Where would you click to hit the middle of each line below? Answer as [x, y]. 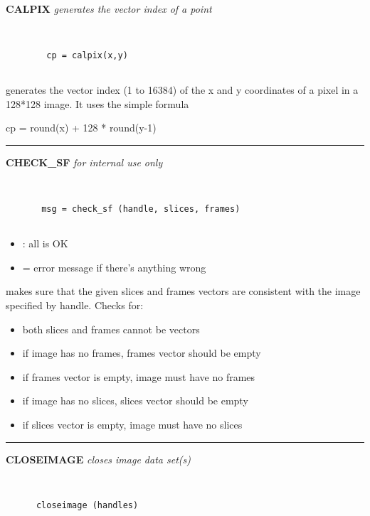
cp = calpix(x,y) [87, 55]
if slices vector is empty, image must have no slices [132, 424]
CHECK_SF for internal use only [84, 162]
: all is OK [45, 243]
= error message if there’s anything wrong [114, 267]
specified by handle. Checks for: [75, 305]
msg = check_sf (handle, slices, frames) [141, 209]
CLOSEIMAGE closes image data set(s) [98, 459]
